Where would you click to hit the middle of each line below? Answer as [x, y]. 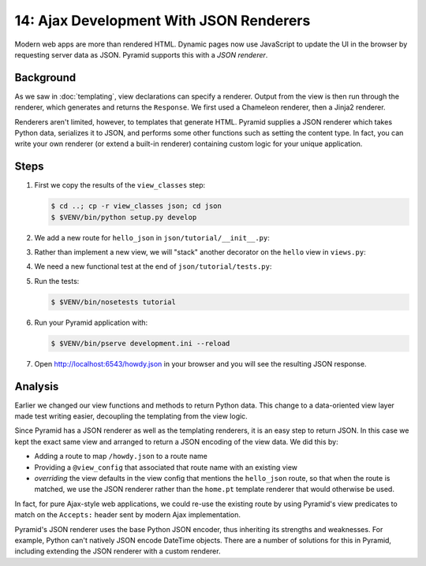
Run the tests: [57, 281]
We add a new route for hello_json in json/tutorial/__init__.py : [152, 237]
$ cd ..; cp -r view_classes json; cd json [136, 206]
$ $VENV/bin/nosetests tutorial [114, 302]
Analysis [37, 386]
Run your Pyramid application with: [91, 322]
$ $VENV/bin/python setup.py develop [124, 217]
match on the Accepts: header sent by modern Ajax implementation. [127, 515]
